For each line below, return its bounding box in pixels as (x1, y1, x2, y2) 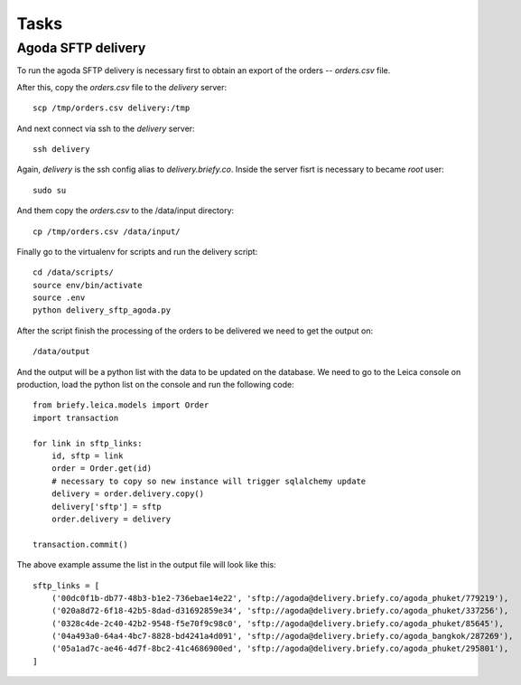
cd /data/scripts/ (33, 267, 115, 277)
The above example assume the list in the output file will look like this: (16, 559, 276, 570)
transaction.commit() (33, 539, 128, 549)
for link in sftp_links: (33, 438, 143, 448)
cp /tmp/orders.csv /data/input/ (33, 226, 181, 237)
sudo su (33, 185, 67, 195)
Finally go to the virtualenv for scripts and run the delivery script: (16, 246, 258, 257)
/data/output (33, 346, 90, 357)
